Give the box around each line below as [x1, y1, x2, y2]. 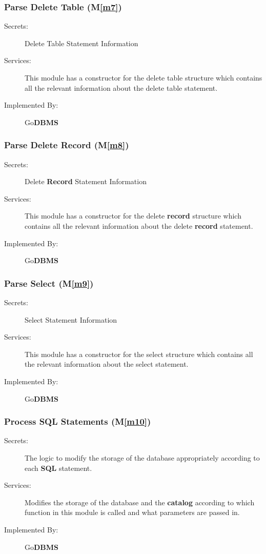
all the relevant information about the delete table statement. [25, 82, 218, 93]
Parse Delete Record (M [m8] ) [4, 138, 129, 151]
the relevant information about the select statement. [25, 359, 189, 369]
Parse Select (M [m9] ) [4, 276, 94, 289]
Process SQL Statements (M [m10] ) [4, 415, 151, 428]
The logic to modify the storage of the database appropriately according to [25, 452, 260, 463]
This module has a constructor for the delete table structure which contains [25, 72, 262, 83]
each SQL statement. [25, 462, 92, 473]
